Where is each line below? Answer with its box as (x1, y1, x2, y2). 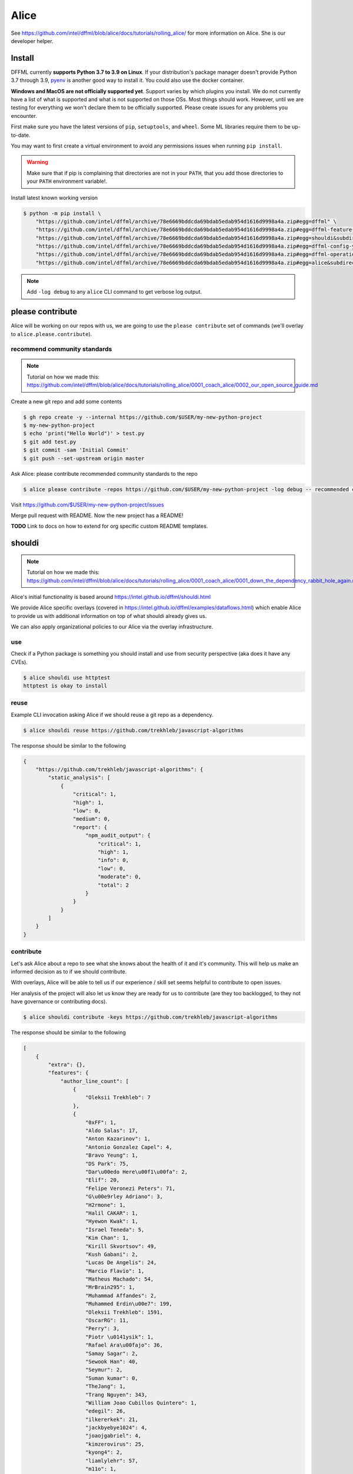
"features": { (48, 1070, 89, 1076)
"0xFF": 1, (85, 1119, 117, 1126)
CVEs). (11, 658, 28, 666)
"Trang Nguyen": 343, (85, 1391, 148, 1398)
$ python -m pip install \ (23, 210, 101, 216)
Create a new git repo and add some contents (11, 398, 122, 405)
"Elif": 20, (85, 1177, 120, 1183)
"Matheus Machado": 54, (85, 1276, 154, 1282)
